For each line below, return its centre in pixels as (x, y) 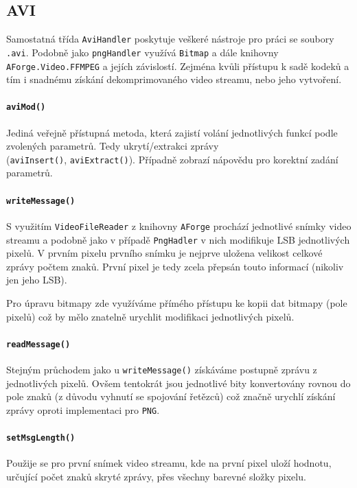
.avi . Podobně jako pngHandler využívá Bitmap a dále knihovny (142, 52)
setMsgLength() (41, 438)
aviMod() (26, 107)
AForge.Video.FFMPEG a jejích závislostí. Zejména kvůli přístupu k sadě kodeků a (178, 66)
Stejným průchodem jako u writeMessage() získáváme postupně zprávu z (162, 370)
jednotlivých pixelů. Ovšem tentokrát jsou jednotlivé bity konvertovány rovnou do (178, 383)
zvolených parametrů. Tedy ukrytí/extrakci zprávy (113, 146)
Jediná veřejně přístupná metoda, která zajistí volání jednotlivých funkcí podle (172, 132)
